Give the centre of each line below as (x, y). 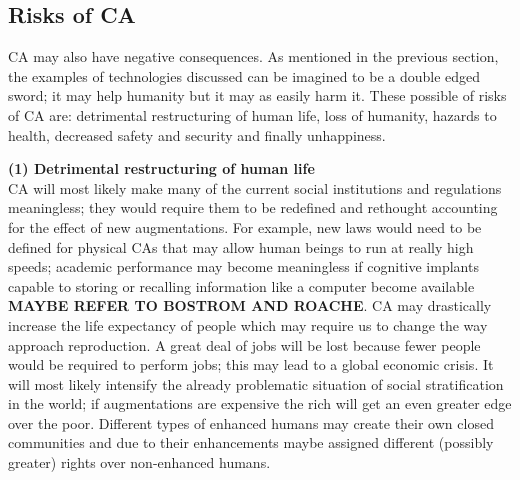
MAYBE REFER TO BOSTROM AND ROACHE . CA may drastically (250, 305)
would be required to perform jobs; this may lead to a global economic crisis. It (251, 364)
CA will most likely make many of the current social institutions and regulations (255, 187)
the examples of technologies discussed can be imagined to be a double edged (244, 75)
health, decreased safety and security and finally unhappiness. (197, 134)
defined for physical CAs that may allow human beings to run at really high (241, 246)
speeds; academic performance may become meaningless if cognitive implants (243, 266)
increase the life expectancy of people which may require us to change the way (248, 324)
